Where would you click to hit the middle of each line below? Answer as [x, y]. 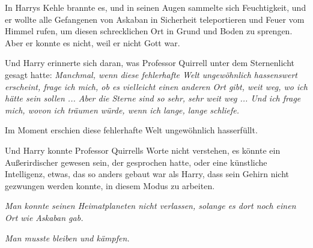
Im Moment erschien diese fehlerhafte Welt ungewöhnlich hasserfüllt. [131, 130]
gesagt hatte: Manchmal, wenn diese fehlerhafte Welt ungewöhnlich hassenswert [151, 74]
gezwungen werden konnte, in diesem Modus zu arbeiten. [110, 185]
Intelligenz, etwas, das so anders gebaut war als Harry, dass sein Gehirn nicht [147, 174]
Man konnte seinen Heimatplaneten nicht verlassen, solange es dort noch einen [150, 206]
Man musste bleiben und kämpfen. [67, 237]
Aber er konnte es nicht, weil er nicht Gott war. [93, 42]
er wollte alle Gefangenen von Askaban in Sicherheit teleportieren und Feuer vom [155, 19]
